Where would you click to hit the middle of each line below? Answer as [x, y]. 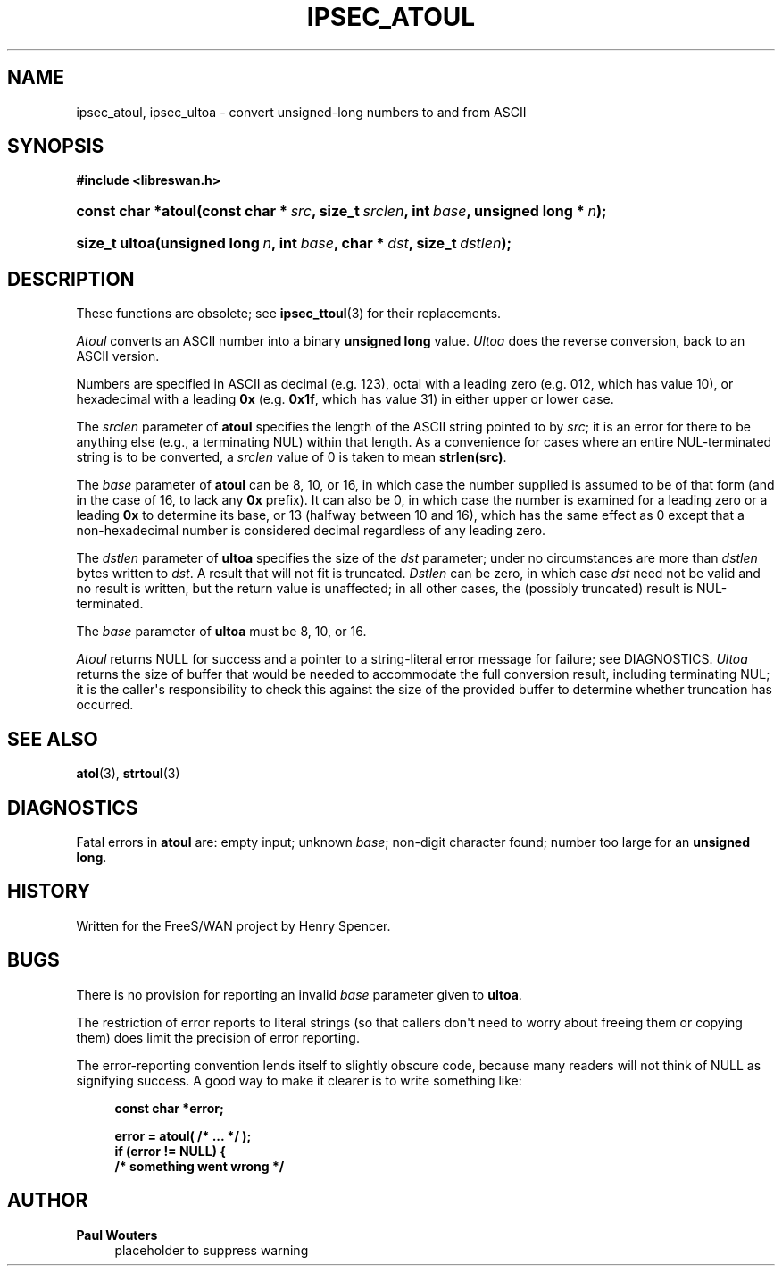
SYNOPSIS [56, 147]
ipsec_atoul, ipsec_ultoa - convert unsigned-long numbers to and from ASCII [301, 112]
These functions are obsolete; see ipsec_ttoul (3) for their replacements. [289, 314]
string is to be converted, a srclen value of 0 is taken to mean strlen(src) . [291, 457]
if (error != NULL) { [170, 1151]
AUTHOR [48, 1201]
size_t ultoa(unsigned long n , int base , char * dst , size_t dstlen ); [294, 243]
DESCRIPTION [71, 279]
